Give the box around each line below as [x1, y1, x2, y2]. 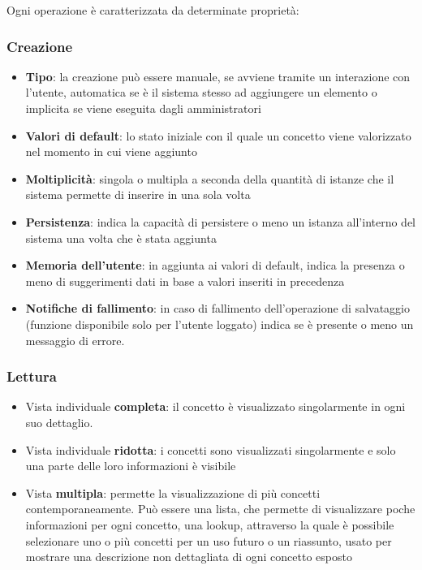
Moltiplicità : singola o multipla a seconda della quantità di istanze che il [25, 170, 394, 187]
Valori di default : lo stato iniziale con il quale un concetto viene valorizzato [25, 127, 411, 144]
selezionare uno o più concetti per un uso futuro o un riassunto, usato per [25, 532, 392, 549]
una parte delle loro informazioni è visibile [25, 457, 236, 474]
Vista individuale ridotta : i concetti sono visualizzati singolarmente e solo [25, 441, 396, 458]
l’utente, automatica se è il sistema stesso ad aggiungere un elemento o [25, 84, 377, 101]
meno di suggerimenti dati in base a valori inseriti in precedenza [25, 272, 345, 289]
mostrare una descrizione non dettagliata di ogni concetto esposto [25, 548, 352, 565]
